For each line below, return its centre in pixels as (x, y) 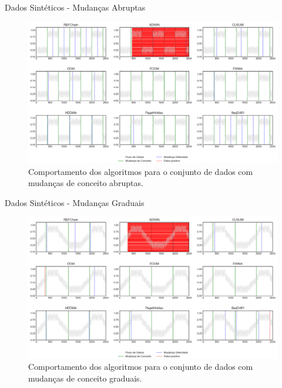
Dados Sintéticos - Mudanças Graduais (75, 202)
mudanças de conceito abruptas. (86, 183)
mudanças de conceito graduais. (85, 378)
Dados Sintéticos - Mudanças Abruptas (75, 7)
